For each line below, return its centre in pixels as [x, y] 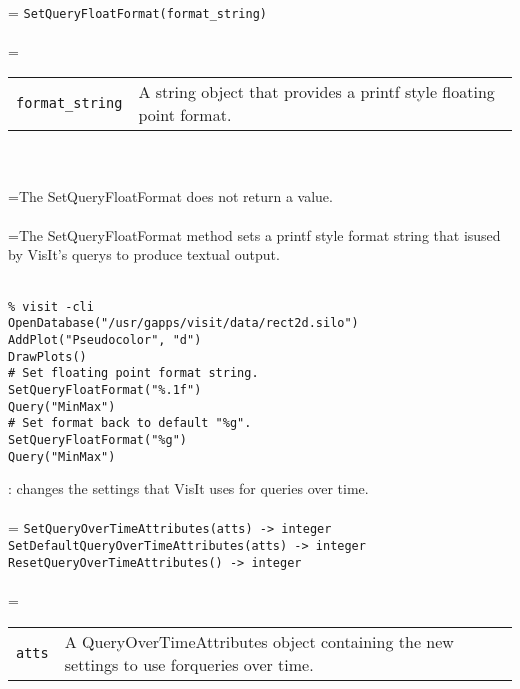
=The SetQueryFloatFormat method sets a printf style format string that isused [254, 234]
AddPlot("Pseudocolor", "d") [105, 339]
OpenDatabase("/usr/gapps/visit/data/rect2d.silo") [183, 323]
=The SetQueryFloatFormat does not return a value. [170, 195]
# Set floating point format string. [133, 373]
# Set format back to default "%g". [130, 423]
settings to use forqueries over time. [189, 664]
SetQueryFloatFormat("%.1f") [105, 389]
